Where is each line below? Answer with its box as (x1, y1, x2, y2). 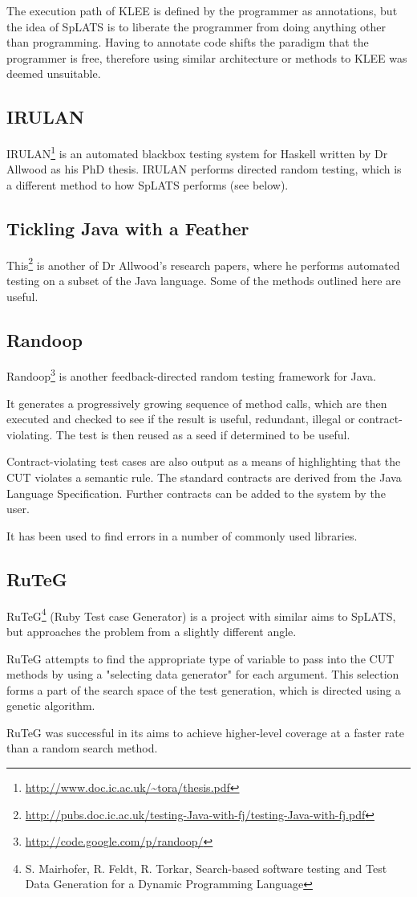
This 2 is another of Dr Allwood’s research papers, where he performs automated (6, 254, 400, 273)
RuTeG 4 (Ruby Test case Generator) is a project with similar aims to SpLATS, (6, 605, 396, 624)
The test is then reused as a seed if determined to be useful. (55, 426, 350, 442)
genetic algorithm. (6, 697, 95, 714)
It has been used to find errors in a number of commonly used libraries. (6, 527, 358, 544)
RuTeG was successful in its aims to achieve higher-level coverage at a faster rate (6, 724, 404, 740)
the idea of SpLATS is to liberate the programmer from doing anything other (6, 18, 387, 35)
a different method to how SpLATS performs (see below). (6, 177, 289, 194)
